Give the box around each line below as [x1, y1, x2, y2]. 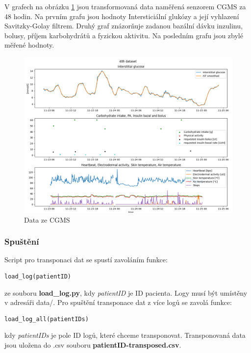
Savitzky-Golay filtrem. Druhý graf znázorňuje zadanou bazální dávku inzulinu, [4, 21, 243, 31]
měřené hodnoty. [4, 40, 54, 50]
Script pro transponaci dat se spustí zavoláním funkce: [4, 254, 168, 265]
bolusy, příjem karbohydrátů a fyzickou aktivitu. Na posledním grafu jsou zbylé [4, 30, 243, 40]
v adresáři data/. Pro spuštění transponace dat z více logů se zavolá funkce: [4, 297, 232, 307]
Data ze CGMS [24, 214, 70, 225]
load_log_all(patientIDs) [4, 315, 89, 323]
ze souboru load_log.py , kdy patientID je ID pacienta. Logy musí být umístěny [4, 287, 248, 298]
